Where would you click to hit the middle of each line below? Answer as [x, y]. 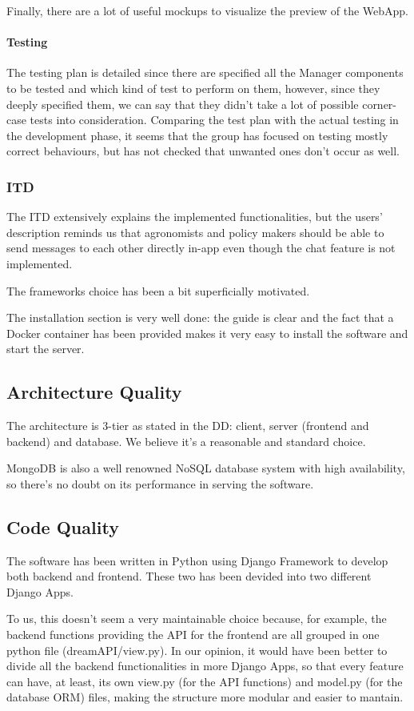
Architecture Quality [94, 392]
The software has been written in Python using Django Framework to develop [197, 560]
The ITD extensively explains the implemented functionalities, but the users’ [195, 217]
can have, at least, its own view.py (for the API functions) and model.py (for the [205, 681]
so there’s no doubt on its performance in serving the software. [160, 483]
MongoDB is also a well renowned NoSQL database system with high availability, [206, 468]
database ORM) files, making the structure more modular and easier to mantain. [205, 697]
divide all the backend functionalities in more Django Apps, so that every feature [205, 666]
